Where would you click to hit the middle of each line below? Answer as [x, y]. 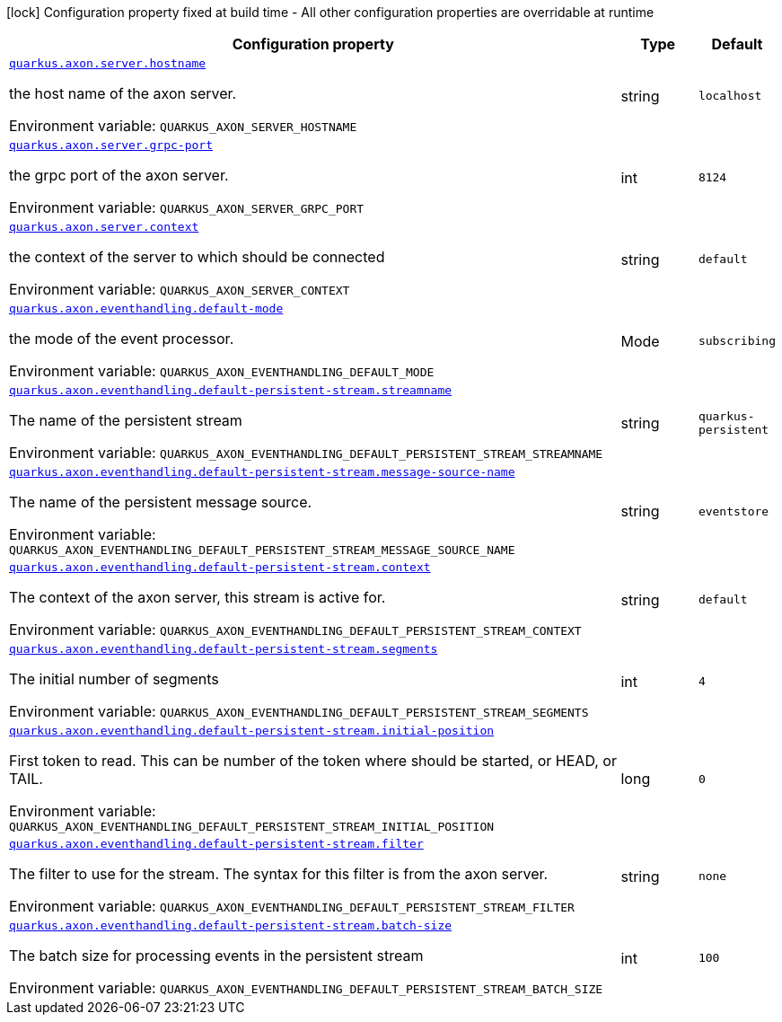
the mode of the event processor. [122, 339]
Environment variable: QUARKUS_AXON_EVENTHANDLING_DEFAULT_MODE [222, 371]
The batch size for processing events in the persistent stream [216, 956]
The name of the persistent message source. [161, 502]
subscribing [737, 341]
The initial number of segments [114, 679]
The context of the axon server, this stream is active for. [198, 597]
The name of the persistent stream [126, 420]
